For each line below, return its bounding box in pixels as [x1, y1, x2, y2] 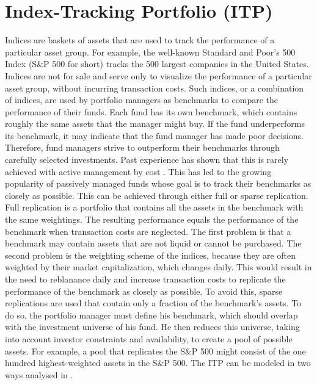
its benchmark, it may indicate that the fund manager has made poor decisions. [5, 129, 304, 142]
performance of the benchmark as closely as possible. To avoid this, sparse [5, 284, 283, 297]
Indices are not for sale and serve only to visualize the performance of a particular [5, 69, 312, 82]
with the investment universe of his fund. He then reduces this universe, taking [5, 320, 300, 333]
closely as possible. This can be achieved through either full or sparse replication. [5, 189, 308, 201]
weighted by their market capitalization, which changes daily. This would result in [5, 261, 312, 273]
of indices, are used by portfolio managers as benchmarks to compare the [5, 93, 279, 106]
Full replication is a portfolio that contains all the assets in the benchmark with [5, 201, 304, 214]
